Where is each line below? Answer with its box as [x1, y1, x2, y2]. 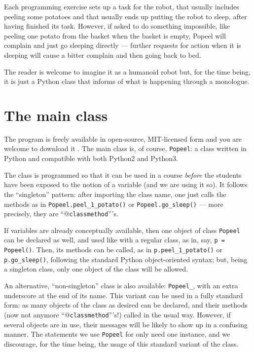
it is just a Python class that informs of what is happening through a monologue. [4, 76, 250, 86]
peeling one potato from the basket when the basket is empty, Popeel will [4, 30, 226, 40]
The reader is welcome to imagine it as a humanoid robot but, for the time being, [4, 66, 251, 77]
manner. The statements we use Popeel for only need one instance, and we [4, 329, 230, 339]
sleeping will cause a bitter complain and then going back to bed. [4, 49, 201, 60]
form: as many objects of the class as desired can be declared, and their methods [4, 300, 248, 310]
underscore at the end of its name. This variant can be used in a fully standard [4, 290, 243, 300]
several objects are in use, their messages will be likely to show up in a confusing [4, 319, 248, 329]
